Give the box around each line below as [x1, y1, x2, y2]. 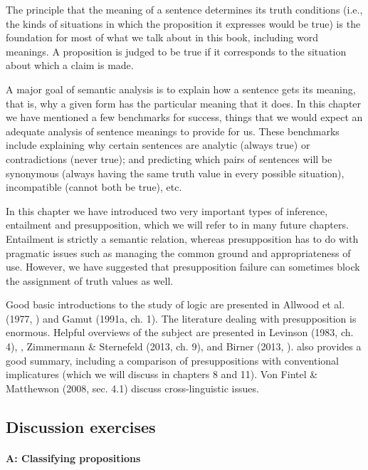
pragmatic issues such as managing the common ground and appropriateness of [6, 245, 351, 260]
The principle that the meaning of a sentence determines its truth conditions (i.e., [6, 2, 363, 16]
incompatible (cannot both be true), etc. [6, 179, 182, 194]
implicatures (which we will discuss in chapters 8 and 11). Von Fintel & [6, 367, 318, 382]
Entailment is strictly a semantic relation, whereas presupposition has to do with [6, 231, 359, 246]
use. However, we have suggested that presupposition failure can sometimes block [6, 259, 360, 274]
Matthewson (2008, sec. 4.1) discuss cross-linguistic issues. [6, 380, 259, 395]
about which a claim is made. [6, 58, 134, 73]
